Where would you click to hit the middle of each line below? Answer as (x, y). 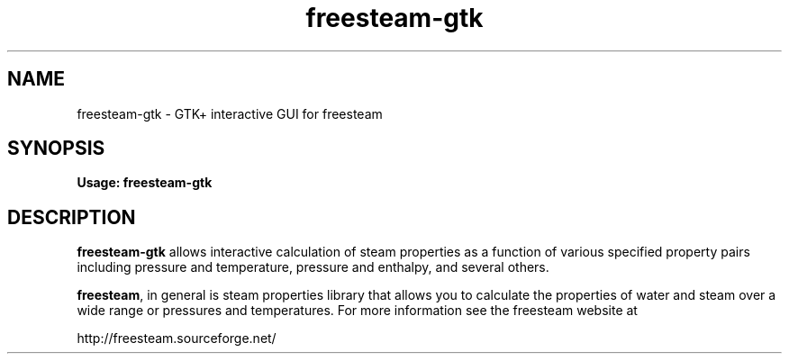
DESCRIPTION (72, 217)
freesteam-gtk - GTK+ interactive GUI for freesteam (230, 113)
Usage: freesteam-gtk (145, 183)
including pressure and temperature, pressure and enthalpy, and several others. (313, 267)
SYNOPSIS (56, 149)
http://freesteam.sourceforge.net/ (177, 338)
